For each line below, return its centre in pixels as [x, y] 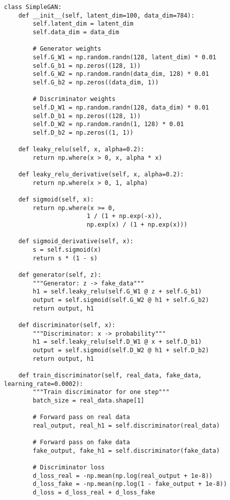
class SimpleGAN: [33, 7]
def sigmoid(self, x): [56, 200]
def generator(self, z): [60, 275]
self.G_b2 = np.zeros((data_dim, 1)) [96, 82]
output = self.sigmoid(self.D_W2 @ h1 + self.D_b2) [121, 350]
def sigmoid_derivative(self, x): [76, 241]
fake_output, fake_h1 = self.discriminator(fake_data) [126, 451]
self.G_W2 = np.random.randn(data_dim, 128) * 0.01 [121, 74]
